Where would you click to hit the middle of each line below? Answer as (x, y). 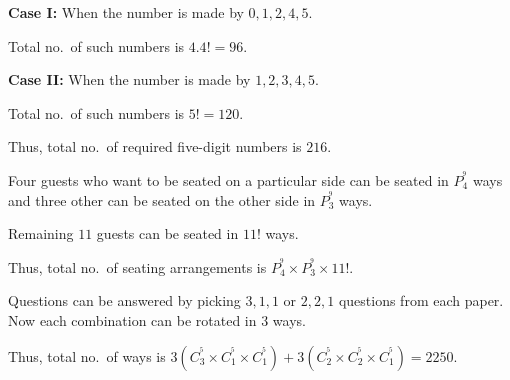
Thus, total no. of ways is (87, 355)
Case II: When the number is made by (129, 79)
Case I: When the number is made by (126, 12)
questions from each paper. (421, 300)
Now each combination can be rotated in (132, 320)
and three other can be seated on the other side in (162, 199)
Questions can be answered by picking (124, 300)
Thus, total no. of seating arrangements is (137, 266)
